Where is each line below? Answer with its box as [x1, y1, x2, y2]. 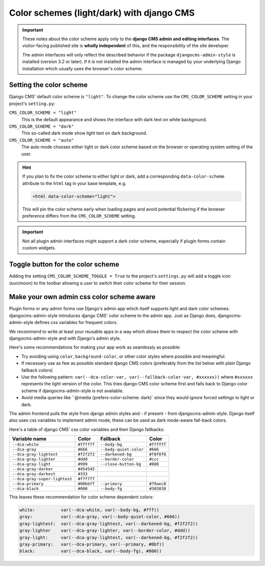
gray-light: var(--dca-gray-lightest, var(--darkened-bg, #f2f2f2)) [19, 535, 198, 540]
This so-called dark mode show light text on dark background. [21, 130, 147, 136]
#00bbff [78, 481, 95, 486]
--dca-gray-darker [12, 466, 53, 472]
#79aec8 [149, 481, 166, 486]
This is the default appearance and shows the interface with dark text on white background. [21, 116, 207, 122]
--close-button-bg [100, 461, 142, 467]
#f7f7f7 [78, 476, 95, 482]
